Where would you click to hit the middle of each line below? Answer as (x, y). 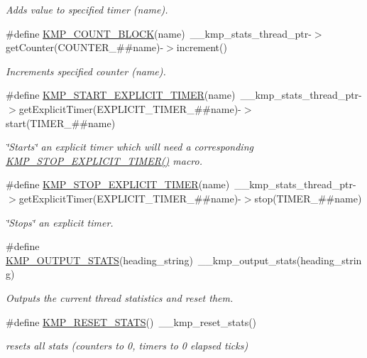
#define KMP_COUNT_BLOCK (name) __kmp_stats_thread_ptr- (159, 33)
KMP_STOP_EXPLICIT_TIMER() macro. (104, 160)
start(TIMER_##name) (61, 123)
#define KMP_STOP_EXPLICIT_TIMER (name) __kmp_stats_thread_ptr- (181, 184)
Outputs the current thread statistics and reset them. (120, 297)
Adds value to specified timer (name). (87, 9)
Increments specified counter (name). (86, 71)
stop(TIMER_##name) (308, 198)
